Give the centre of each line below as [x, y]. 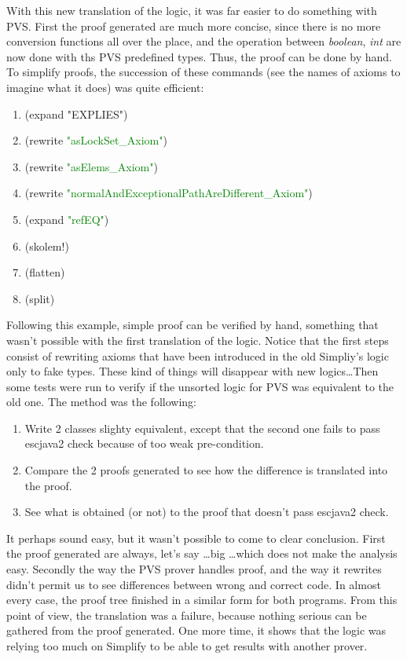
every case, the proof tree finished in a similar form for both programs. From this [202, 600]
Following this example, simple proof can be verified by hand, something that [192, 325]
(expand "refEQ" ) [67, 219]
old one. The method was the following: [101, 402]
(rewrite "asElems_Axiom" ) [91, 166]
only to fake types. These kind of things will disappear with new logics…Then [192, 371]
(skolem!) [47, 245]
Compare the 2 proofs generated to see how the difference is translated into [206, 470]
